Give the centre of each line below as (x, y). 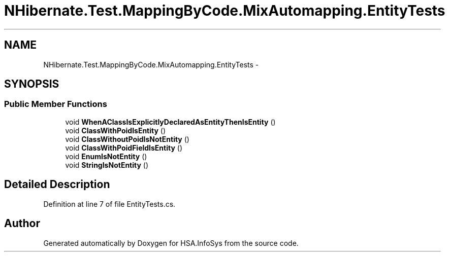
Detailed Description (57, 185)
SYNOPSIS (32, 84)
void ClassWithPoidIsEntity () (116, 130)
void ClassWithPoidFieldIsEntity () (124, 148)
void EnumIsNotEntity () (106, 156)
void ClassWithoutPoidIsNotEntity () (127, 139)
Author (22, 224)
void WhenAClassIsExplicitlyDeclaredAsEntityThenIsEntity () (170, 122)
